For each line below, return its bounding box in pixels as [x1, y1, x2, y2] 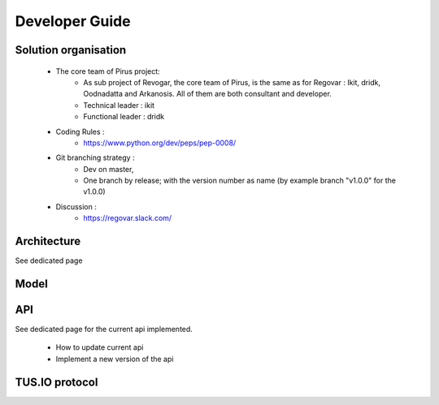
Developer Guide [15, 12, 131, 30]
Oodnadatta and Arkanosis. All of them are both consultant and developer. [83, 89, 333, 99]
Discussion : [55, 201, 97, 211]
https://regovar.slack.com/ [83, 213, 172, 223]
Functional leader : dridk [83, 112, 165, 122]
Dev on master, [83, 164, 134, 174]
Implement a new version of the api [55, 354, 174, 364]
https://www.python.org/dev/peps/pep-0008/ [83, 138, 237, 148]
